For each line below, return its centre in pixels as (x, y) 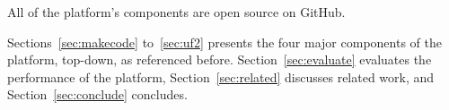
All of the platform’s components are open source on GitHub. (176, 12)
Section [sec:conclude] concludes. (97, 94)
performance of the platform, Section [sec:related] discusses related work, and (221, 76)
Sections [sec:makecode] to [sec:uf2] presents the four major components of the (224, 42)
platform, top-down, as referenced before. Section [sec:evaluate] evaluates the (220, 59)
